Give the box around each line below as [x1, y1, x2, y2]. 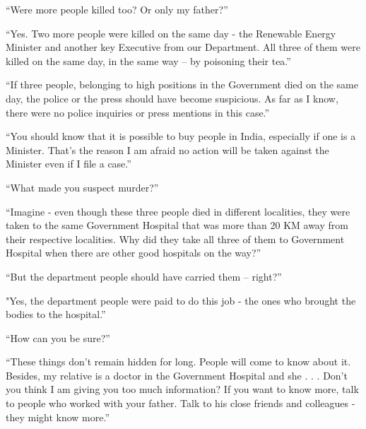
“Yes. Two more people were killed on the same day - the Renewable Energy [6, 25, 336, 40]
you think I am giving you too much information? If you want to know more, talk [6, 382, 359, 396]
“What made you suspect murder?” [6, 180, 159, 194]
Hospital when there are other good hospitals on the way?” [6, 245, 261, 260]
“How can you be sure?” [6, 330, 110, 345]
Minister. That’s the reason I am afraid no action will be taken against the [6, 142, 329, 157]
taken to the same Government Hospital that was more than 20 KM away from [6, 218, 348, 233]
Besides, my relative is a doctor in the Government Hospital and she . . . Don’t [6, 368, 348, 382]
